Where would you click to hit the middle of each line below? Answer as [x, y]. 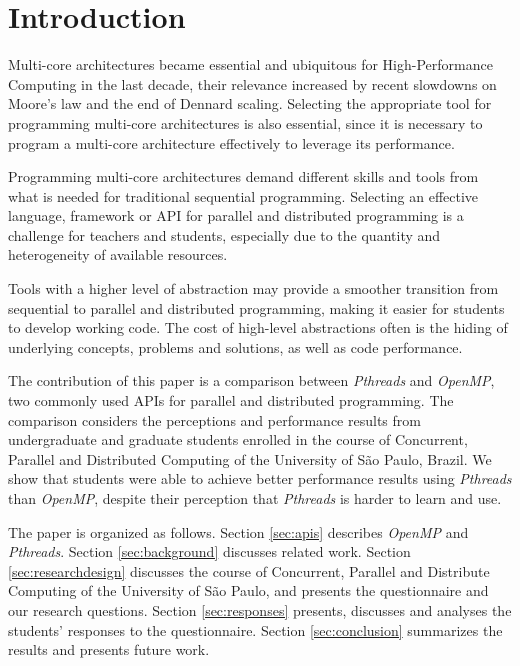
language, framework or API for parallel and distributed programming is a [236, 215]
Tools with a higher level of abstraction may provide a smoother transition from [253, 288]
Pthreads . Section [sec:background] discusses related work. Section [209, 551]
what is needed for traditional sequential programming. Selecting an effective [243, 195]
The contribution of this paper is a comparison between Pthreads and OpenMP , [251, 380]
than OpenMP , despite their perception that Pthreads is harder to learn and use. [255, 498]
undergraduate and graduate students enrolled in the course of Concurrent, [238, 439]
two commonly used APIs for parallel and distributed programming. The [231, 400]
